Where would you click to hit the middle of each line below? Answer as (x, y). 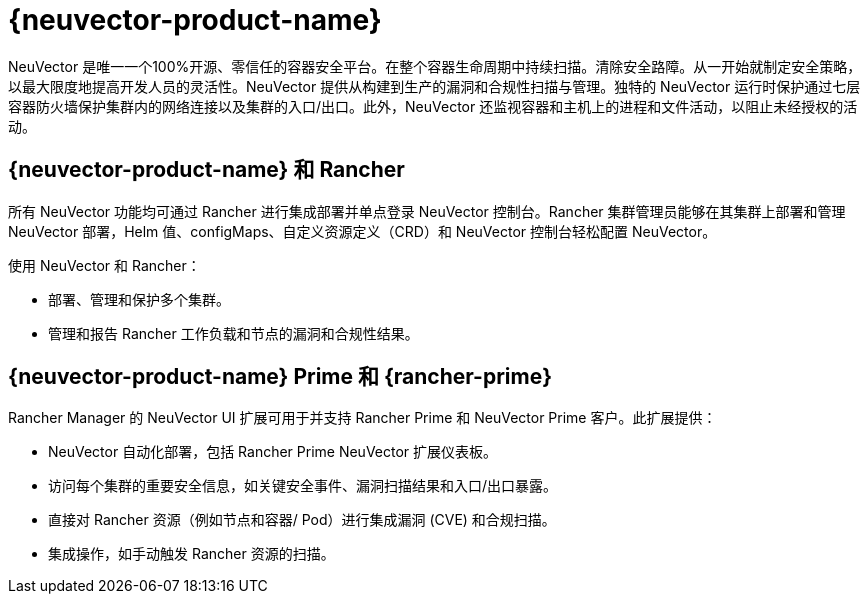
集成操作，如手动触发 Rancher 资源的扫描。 (191, 554)
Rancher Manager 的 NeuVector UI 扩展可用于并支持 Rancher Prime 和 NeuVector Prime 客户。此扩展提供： (362, 418)
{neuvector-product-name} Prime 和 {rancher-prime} (280, 377)
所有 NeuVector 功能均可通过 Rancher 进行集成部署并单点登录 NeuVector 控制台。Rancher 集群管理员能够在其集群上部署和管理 (427, 211)
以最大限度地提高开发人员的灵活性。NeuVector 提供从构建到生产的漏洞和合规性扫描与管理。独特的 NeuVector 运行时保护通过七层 (434, 86)
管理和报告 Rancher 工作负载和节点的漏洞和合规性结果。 (233, 333)
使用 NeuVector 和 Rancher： (104, 265)
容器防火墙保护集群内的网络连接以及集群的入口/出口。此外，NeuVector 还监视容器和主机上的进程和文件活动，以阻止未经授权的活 (433, 106)
